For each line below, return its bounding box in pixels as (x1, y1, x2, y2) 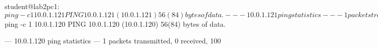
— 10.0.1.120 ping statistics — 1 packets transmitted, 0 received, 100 (5, 35, 221, 46)
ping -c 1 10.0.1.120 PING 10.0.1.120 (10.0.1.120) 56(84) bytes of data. (5, 18, 226, 29)
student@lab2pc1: (5, 1, 60, 11)
